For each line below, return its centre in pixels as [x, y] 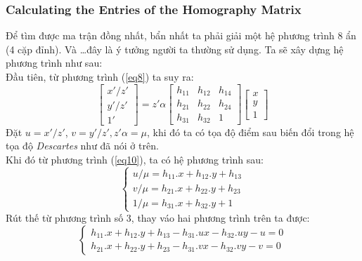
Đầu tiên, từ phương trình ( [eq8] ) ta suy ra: [100, 76]
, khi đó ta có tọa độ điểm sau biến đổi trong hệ [251, 132]
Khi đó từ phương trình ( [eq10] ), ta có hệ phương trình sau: [135, 159]
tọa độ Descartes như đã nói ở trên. [82, 146]
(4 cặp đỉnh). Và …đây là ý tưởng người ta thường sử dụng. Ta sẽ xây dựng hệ [175, 49]
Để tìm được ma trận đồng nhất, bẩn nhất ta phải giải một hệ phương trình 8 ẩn [181, 35]
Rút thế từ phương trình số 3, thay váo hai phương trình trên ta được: [158, 218]
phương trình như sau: [54, 63]
